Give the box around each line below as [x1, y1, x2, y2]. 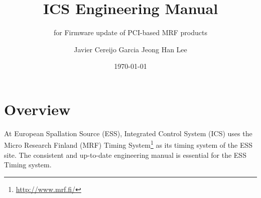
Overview [4, 98, 71, 119]
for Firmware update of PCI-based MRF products [54, 27, 207, 38]
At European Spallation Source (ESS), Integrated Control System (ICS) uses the [4, 128, 252, 138]
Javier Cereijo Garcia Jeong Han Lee [74, 44, 187, 54]
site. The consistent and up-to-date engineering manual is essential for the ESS [4, 149, 246, 160]
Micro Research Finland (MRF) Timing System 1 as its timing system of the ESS [4, 138, 253, 150]
